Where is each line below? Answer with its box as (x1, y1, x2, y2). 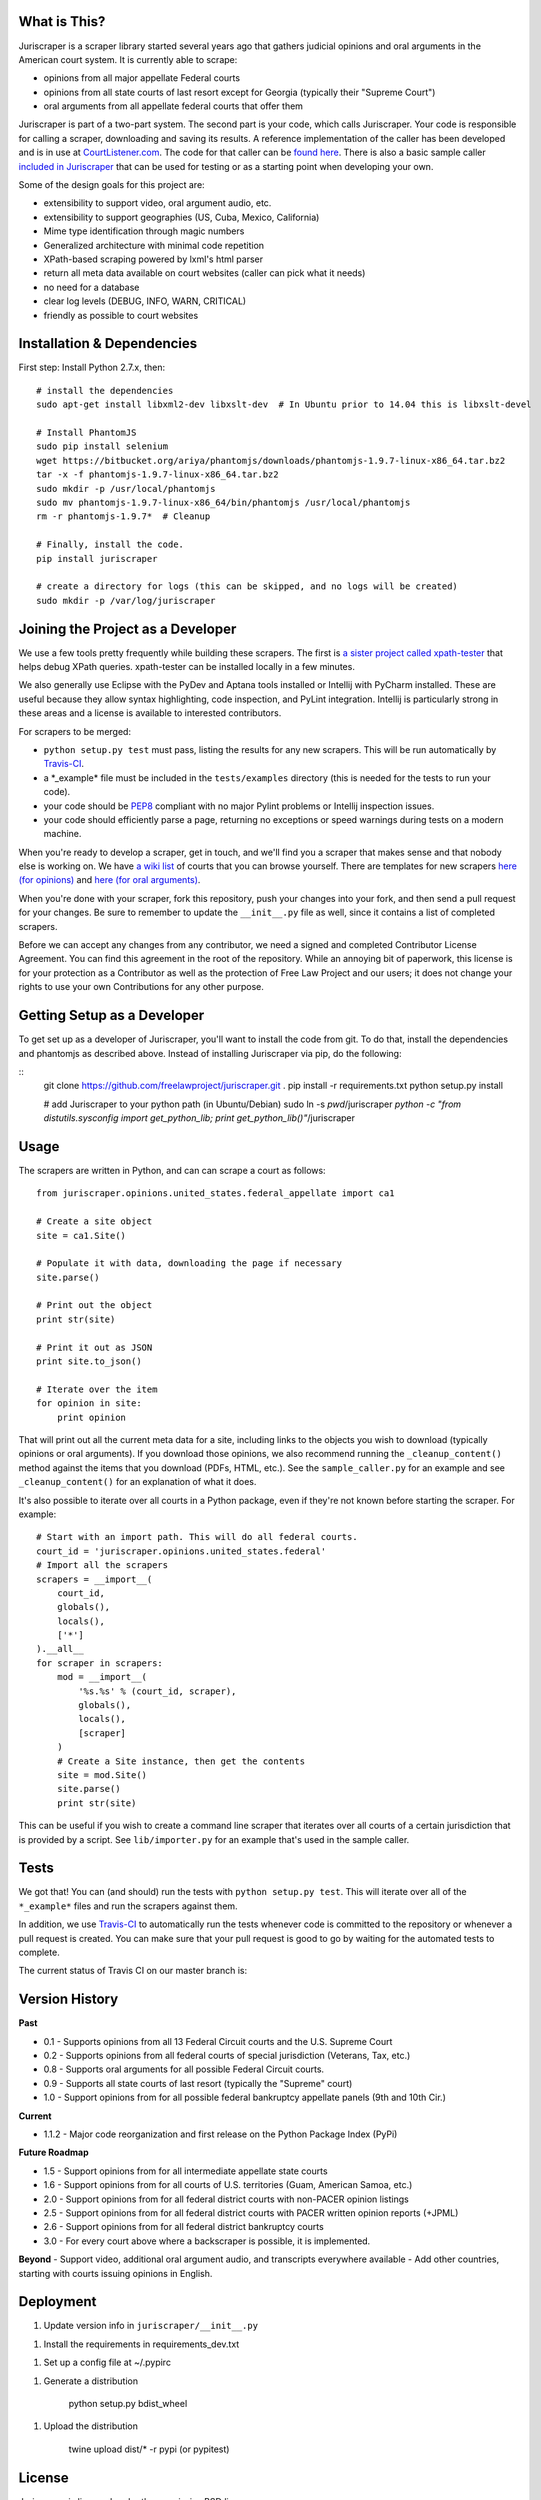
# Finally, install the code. (36, 539, 185, 550)
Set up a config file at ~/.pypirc (43, 2356, 172, 2369)
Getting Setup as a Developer (18, 1007, 205, 1024)
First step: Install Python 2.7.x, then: (18, 361, 166, 374)
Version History (18, 1991, 119, 2008)
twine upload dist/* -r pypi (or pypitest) (68, 2443, 230, 2455)
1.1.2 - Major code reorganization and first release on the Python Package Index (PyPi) (43, 2128, 398, 2140)
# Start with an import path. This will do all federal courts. (36, 1531, 359, 1543)
